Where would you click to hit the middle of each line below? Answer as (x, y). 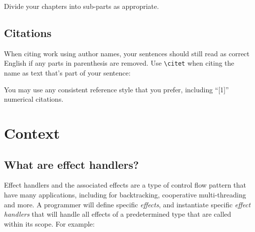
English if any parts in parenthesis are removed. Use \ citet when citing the (119, 63)
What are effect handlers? (72, 164)
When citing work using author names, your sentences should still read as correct (127, 53)
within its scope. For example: (49, 223)
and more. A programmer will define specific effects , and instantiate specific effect (127, 204)
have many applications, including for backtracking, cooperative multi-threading (125, 194)
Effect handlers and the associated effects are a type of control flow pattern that (125, 185)
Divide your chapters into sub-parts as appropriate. (82, 6)
